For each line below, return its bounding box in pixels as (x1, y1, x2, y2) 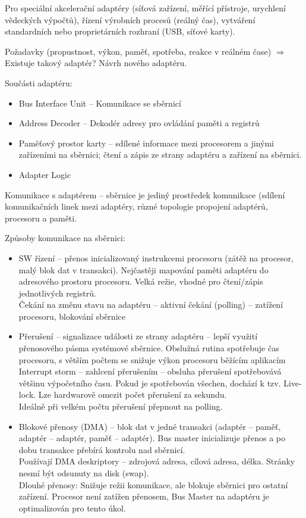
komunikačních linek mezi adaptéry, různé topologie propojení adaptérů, (5, 200, 268, 213)
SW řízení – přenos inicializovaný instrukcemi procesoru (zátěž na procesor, (18, 251, 294, 264)
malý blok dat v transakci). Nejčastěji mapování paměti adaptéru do (18, 263, 269, 276)
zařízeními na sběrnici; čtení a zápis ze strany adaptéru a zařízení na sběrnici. (18, 148, 302, 161)
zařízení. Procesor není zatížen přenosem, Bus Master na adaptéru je (18, 490, 269, 503)
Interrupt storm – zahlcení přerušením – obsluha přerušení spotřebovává (18, 365, 282, 377)
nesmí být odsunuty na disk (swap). (18, 467, 149, 479)
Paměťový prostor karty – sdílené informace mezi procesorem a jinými (18, 136, 274, 149)
